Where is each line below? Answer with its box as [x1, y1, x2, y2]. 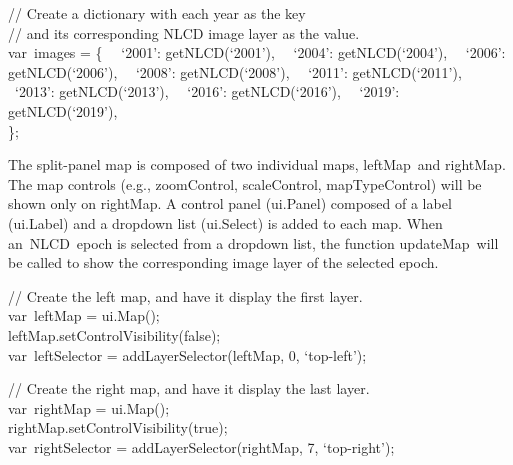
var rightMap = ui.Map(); [8, 397, 170, 418]
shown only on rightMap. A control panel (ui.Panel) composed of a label [8, 193, 452, 214]
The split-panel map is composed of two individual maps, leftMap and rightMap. [8, 154, 506, 175]
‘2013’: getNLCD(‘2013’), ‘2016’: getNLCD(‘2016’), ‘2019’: [14, 81, 400, 102]
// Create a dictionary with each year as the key [8, 3, 306, 23]
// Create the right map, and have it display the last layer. [8, 378, 370, 399]
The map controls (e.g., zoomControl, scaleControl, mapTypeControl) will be [8, 173, 482, 194]
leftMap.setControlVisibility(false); [8, 324, 221, 345]
